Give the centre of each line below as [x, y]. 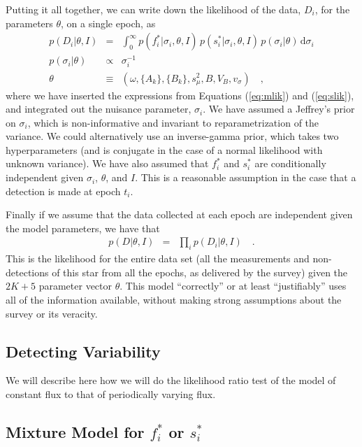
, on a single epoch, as [108, 23]
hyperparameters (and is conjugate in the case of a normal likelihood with [164, 149]
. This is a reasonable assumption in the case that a [246, 177]
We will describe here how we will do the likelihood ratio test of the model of [171, 380]
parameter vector [75, 286]
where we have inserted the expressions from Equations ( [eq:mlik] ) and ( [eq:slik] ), [180, 95]
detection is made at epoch [63, 191]
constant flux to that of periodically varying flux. [111, 394]
